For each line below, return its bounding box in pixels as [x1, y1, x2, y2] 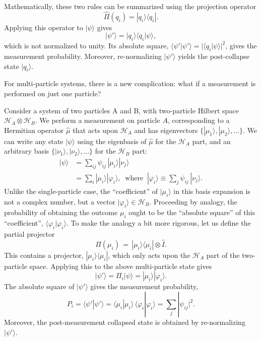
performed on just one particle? [4, 88, 101, 98]
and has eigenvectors [134, 124, 198, 135]
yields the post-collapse [178, 51, 249, 61]
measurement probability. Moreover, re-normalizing [4, 51, 162, 61]
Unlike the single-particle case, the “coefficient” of [4, 185, 158, 196]
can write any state [4, 135, 63, 146]
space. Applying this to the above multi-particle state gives [29, 260, 212, 271]
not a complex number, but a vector [4, 196, 115, 207]
